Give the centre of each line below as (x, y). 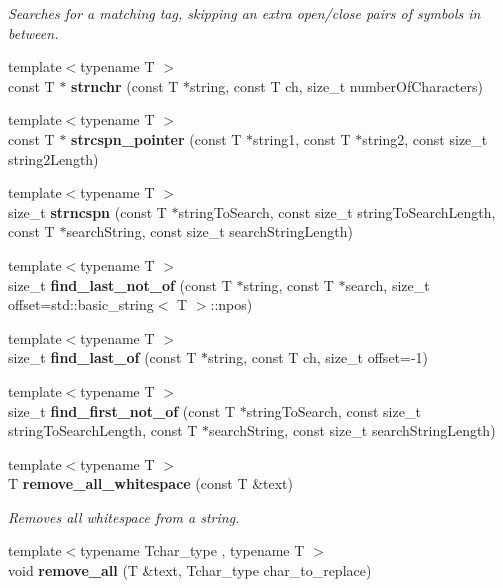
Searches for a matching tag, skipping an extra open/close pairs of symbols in (244, 13)
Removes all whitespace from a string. (124, 516)
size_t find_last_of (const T (102, 357)
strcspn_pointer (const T (156, 138)
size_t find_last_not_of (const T (120, 284)
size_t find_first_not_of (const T (122, 410)
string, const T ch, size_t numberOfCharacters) (336, 85)
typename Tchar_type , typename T (192, 550)
